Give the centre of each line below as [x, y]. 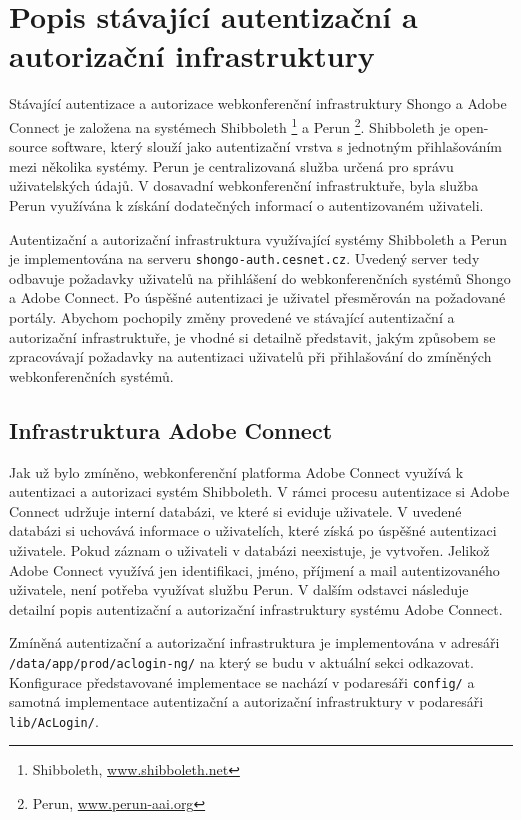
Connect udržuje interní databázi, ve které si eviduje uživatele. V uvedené [235, 510]
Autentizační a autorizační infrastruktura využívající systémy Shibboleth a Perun [258, 238]
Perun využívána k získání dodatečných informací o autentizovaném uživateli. [246, 204]
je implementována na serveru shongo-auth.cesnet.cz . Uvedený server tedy [244, 258]
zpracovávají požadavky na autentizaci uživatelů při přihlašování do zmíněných [250, 356]
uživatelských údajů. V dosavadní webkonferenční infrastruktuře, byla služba [244, 185]
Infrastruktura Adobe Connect [171, 429]
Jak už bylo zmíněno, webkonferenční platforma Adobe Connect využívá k [236, 471]
